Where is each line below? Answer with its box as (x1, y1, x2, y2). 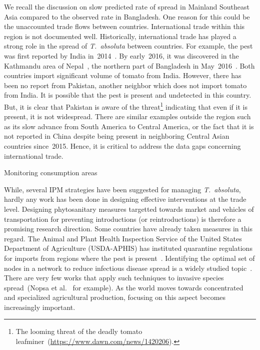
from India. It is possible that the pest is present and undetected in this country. (4, 90, 251, 100)
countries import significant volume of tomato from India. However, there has (4, 70, 241, 81)
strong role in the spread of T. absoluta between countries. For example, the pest (4, 41, 253, 51)
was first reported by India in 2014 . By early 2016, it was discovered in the (4, 50, 239, 61)
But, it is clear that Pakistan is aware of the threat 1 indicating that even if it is (4, 100, 247, 112)
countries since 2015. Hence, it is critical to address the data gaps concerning (4, 140, 241, 151)
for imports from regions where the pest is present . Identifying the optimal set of (4, 252, 255, 263)
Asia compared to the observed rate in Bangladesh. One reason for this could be (4, 11, 250, 22)
